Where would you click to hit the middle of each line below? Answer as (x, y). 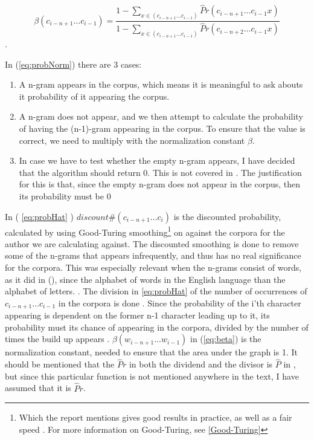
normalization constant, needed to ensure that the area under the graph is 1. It (151, 352)
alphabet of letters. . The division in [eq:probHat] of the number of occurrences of (156, 291)
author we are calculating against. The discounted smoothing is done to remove (152, 243)
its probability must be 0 (65, 196)
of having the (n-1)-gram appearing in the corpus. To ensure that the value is (162, 128)
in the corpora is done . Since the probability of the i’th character (180, 302)
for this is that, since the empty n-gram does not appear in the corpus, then (160, 184)
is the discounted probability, (227, 216)
